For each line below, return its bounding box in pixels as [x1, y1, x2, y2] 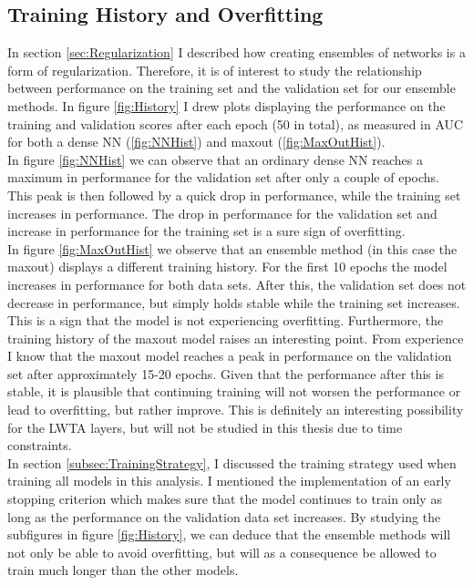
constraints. [7, 436, 72, 455]
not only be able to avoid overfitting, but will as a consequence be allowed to [7, 542, 437, 561]
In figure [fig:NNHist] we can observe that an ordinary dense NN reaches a [7, 149, 423, 169]
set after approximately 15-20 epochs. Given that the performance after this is [7, 364, 444, 383]
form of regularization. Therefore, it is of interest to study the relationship [7, 60, 422, 79]
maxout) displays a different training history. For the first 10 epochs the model [7, 257, 447, 276]
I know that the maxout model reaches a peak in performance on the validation [7, 346, 452, 365]
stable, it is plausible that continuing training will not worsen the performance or [7, 382, 461, 401]
